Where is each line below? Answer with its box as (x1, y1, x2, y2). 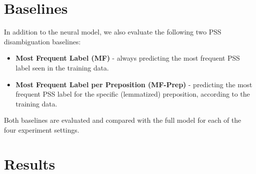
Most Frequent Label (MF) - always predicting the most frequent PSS (15, 53, 240, 63)
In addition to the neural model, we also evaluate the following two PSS (4, 27, 221, 37)
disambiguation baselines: (4, 36, 81, 46)
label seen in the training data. (15, 62, 109, 72)
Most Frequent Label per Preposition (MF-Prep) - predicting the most (15, 79, 253, 89)
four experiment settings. (4, 124, 79, 135)
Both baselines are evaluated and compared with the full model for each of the (4, 115, 241, 125)
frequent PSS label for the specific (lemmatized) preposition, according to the (15, 89, 250, 99)
